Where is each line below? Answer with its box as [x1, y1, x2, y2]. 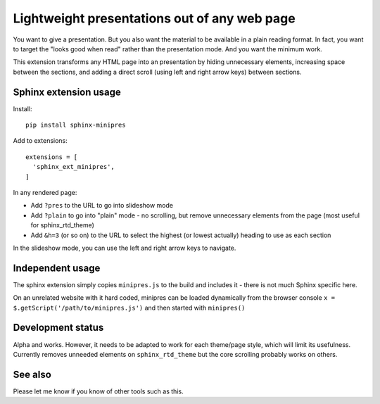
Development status [13, 322, 104, 334]
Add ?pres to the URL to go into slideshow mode [30, 201, 174, 210]
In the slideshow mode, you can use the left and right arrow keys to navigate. [13, 244, 236, 252]
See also [13, 368, 52, 380]
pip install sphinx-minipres [25, 121, 126, 130]
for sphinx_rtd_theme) [30, 221, 95, 229]
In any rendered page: [13, 188, 77, 196]
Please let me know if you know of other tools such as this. [13, 387, 184, 396]
